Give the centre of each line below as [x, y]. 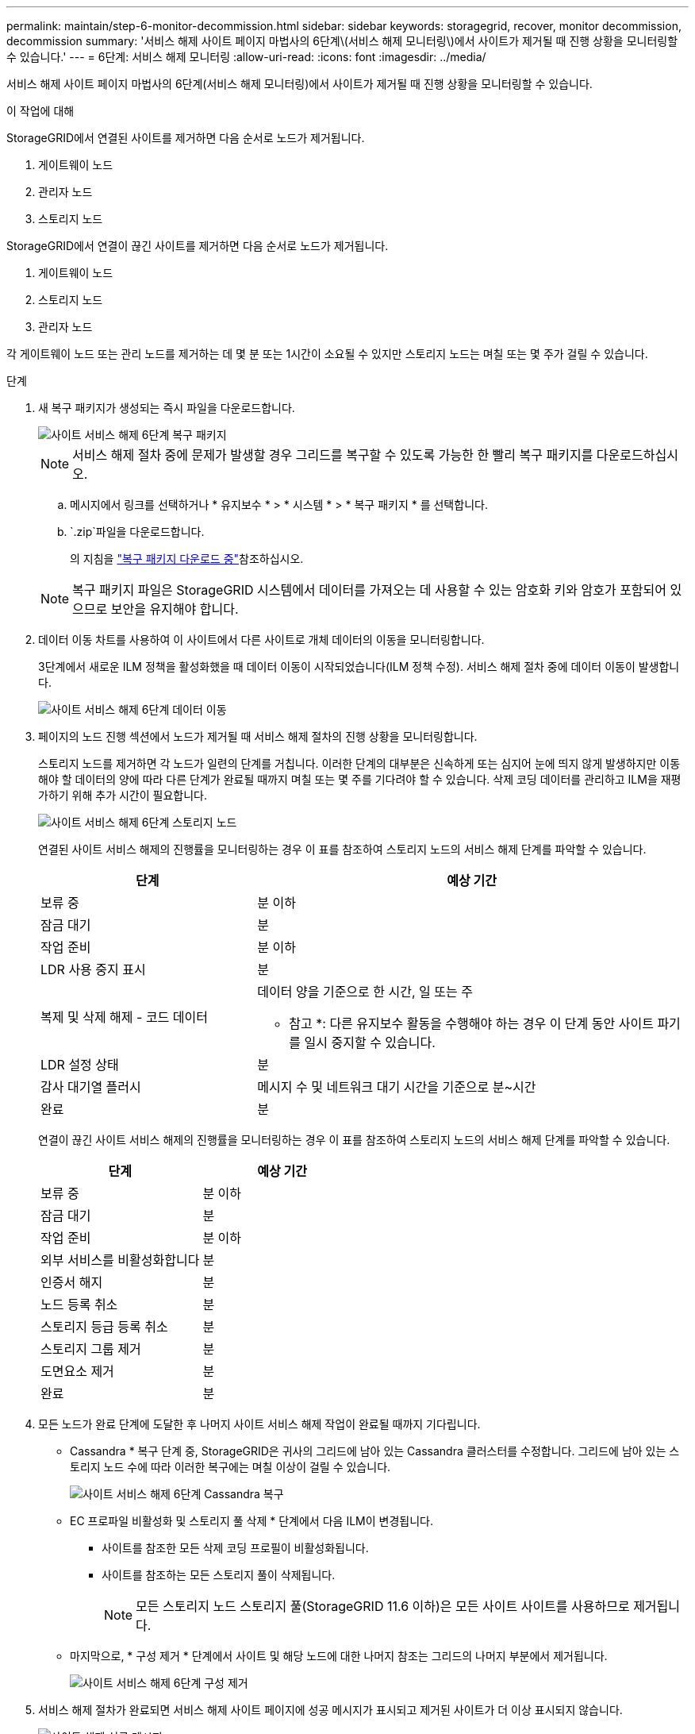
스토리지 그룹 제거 [91, 1349]
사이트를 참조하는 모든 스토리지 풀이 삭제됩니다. [219, 1575]
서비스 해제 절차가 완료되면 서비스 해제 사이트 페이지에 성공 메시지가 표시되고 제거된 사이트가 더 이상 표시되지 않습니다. [330, 1710]
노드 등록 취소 [79, 1304]
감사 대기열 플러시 [91, 1087]
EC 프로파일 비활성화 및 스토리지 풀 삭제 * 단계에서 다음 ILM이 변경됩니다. [252, 1521]
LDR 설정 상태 [80, 1065]
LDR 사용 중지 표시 [93, 969]
